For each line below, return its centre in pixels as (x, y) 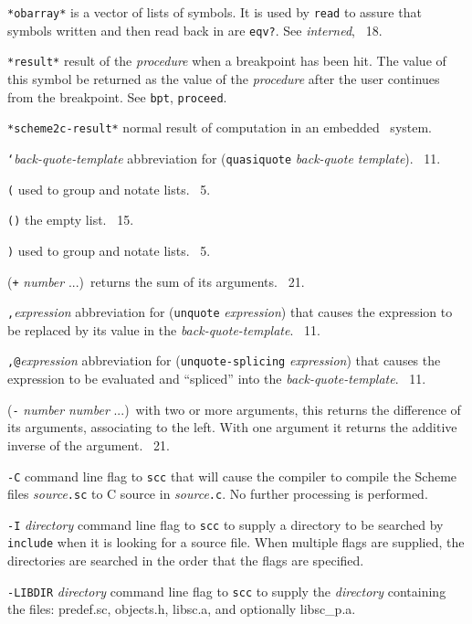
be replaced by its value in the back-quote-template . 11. (164, 329)
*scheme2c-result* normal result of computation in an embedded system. (220, 127)
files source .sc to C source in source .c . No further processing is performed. (218, 494)
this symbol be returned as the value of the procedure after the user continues (224, 78)
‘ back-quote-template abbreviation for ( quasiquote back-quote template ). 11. (224, 158)
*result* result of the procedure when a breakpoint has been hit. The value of (227, 61)
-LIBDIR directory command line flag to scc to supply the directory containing (227, 591)
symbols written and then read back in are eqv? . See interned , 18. (195, 30)
